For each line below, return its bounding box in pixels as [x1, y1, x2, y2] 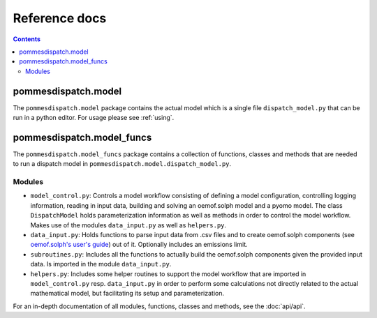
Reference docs [13, 10, 107, 26]
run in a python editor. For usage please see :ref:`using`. [13, 114, 175, 122]
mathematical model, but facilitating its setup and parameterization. [30, 289, 225, 298]
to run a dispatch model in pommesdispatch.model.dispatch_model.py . [13, 160, 232, 168]
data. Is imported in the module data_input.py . [30, 260, 172, 268]
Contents [13, 35, 41, 43]
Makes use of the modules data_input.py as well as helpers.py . [30, 220, 227, 229]
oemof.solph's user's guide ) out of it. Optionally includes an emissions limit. [30, 241, 248, 249]
